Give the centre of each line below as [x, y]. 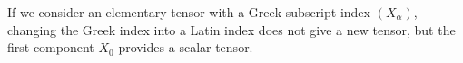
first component [51, 47]
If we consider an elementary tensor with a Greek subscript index [189, 12]
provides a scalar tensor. [186, 47]
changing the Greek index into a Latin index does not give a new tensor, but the [231, 29]
